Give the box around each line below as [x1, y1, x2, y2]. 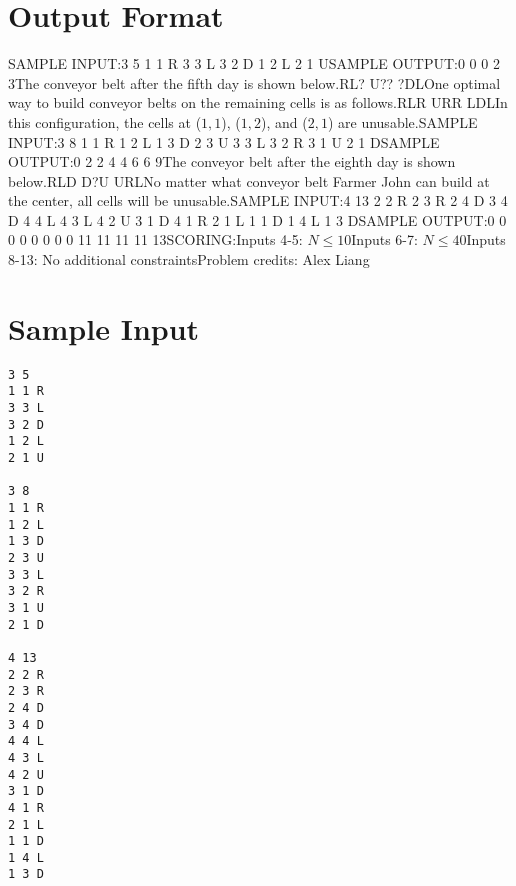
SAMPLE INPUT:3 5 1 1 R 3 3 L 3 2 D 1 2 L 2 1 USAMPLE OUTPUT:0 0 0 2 [8, 53, 500, 74]
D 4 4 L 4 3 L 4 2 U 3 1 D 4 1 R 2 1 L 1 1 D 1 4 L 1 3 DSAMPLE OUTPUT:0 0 [8, 209, 507, 230]
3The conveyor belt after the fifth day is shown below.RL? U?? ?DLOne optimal [8, 72, 501, 93]
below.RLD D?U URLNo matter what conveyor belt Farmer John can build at [8, 170, 490, 191]
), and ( [261, 111, 308, 132]
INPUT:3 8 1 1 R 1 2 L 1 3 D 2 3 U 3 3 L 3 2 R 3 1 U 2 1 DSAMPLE [8, 131, 440, 152]
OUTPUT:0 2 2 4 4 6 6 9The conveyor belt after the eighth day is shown [8, 151, 456, 172]
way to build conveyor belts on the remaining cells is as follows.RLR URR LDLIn [8, 92, 508, 113]
